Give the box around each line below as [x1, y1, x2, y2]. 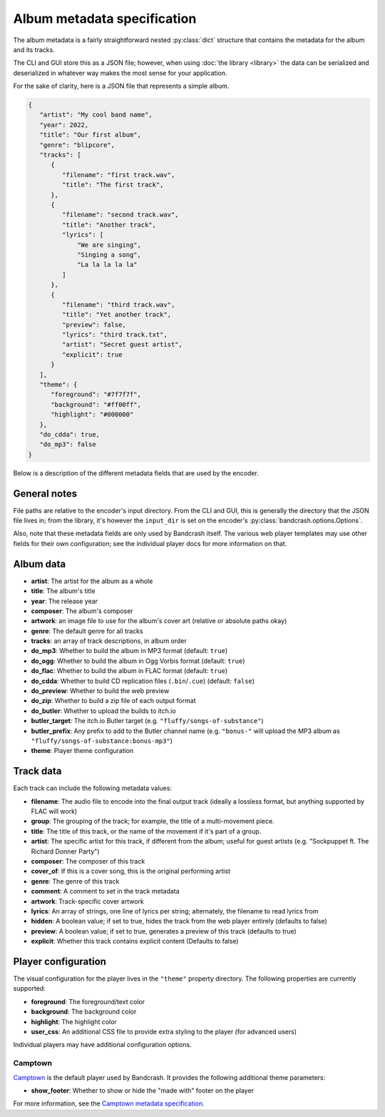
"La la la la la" [77, 261, 138, 269]
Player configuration [13, 955, 107, 967]
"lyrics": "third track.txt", [61, 330, 168, 339]
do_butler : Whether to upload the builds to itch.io [31, 707, 176, 715]
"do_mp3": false [39, 440, 96, 449]
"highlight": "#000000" [51, 410, 134, 419]
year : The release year [31, 597, 98, 605]
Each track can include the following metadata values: [13, 784, 173, 792]
